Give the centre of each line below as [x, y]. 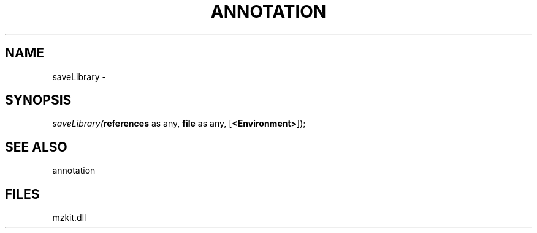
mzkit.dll [69, 218]
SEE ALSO [36, 147]
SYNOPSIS [38, 100]
